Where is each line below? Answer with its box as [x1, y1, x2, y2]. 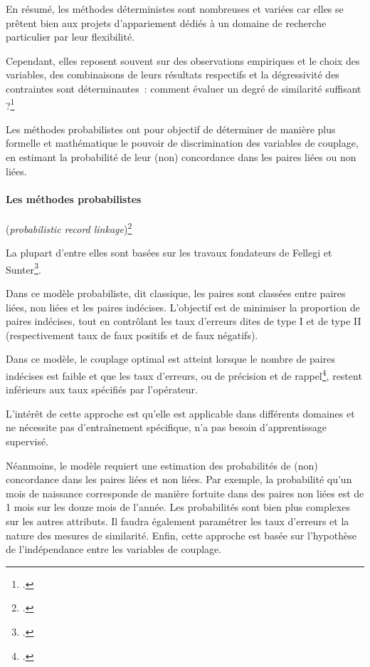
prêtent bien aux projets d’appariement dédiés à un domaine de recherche [6, 15, 327, 30]
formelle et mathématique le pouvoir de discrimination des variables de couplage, [6, 135, 359, 150]
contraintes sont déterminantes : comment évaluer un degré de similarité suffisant [6, 81, 361, 95]
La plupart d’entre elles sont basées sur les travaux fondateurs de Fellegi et [6, 245, 332, 260]
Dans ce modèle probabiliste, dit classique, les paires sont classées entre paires [6, 286, 346, 301]
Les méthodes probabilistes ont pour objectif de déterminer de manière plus [6, 121, 336, 136]
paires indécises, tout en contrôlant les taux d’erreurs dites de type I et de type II [6, 314, 361, 329]
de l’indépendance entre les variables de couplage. [6, 542, 222, 557]
